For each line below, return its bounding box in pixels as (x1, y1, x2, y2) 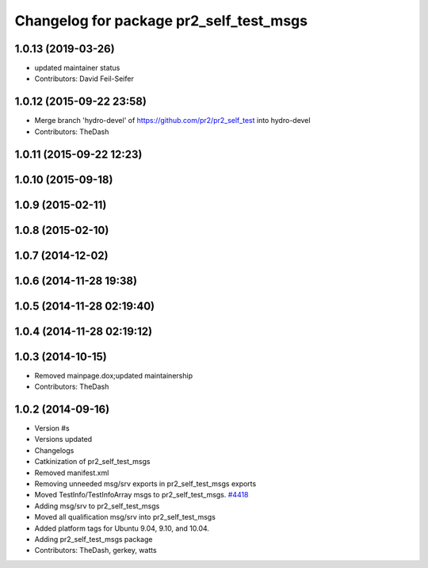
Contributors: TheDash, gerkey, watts (34, 546, 158, 555)
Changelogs (34, 445, 75, 455)
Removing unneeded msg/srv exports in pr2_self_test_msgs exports (34, 479, 257, 489)
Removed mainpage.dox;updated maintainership (34, 370, 193, 380)
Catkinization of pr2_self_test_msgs (34, 457, 151, 466)
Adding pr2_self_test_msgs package (34, 534, 153, 543)
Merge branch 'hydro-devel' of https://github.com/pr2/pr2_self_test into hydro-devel (34, 116, 311, 125)
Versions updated (34, 435, 93, 444)
